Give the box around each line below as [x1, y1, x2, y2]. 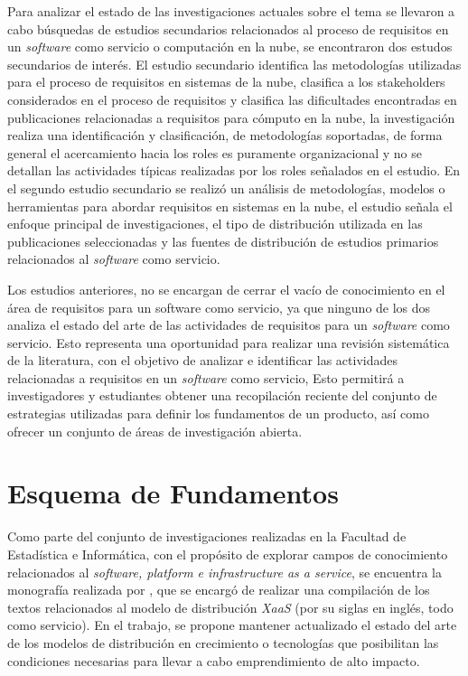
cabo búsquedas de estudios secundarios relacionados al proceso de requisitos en [7, 19, 449, 38]
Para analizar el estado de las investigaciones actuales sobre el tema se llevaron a [7, 2, 455, 20]
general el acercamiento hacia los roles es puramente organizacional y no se [7, 143, 422, 162]
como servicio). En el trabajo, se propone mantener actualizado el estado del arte [7, 615, 457, 634]
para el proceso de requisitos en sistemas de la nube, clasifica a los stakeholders [7, 72, 445, 91]
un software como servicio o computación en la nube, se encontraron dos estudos [7, 37, 453, 56]
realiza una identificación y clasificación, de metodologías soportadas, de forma [7, 126, 443, 145]
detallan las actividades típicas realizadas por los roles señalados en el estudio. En [7, 161, 461, 180]
